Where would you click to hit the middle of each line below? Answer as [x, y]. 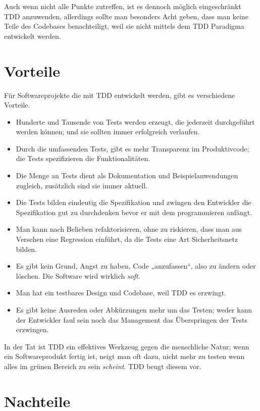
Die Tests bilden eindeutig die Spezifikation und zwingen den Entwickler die [134, 202]
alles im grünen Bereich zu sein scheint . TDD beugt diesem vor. [103, 366]
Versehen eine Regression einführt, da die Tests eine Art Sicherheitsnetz [127, 239]
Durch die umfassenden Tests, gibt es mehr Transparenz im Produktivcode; [133, 148]
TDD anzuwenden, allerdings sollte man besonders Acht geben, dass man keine [126, 16]
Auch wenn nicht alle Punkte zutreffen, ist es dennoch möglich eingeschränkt [123, 6]
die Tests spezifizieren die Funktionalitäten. [83, 158]
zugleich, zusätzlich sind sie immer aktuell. [82, 185]
